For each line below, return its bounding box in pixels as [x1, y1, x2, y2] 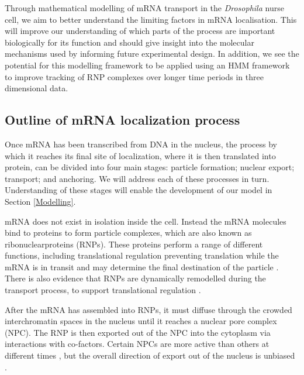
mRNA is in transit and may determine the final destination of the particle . [5, 260, 279, 273]
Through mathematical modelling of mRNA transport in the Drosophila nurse [5, 2, 284, 13]
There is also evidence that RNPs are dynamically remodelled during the [5, 272, 266, 284]
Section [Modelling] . [5, 195, 76, 207]
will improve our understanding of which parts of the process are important [5, 25, 275, 37]
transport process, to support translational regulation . [5, 284, 201, 296]
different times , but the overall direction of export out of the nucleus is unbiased [5, 349, 295, 362]
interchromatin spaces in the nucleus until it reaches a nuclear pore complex [5, 315, 277, 327]
